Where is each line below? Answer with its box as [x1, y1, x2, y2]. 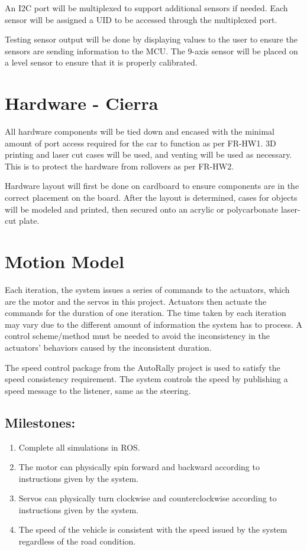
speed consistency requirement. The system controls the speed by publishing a [5, 373, 288, 385]
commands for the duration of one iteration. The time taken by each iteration [5, 307, 286, 319]
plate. [19, 214, 40, 227]
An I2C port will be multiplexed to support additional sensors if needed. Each [5, 2, 288, 14]
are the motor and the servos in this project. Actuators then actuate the [5, 295, 267, 307]
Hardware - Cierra [5, 91, 159, 115]
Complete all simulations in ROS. [18, 441, 140, 453]
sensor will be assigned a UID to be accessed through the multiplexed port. [5, 13, 277, 25]
